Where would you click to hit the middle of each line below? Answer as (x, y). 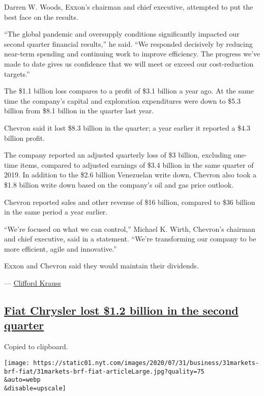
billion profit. (25, 138)
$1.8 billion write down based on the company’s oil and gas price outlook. (119, 184)
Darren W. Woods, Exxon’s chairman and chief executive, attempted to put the (129, 7)
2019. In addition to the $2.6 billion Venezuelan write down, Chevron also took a (130, 175)
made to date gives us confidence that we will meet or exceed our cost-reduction (129, 63)
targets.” (17, 73)
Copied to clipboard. (36, 346)
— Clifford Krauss (33, 283)
